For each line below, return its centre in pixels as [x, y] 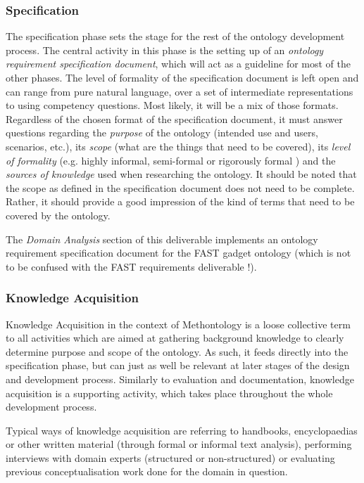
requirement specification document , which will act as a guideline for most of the [178, 64]
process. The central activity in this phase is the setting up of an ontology [165, 50]
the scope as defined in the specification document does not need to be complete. [180, 187]
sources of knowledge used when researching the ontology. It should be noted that [181, 174]
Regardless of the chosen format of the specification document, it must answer [174, 118]
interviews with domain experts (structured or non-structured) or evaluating [170, 457]
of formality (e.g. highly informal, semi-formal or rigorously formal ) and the [171, 160]
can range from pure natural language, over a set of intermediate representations [180, 91]
